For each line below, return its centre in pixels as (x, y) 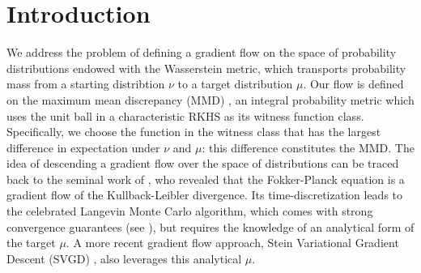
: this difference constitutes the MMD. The (308, 147)
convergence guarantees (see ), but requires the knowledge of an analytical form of (210, 226)
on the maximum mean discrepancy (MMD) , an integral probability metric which (210, 99)
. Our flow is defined (353, 84)
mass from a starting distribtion (86, 84)
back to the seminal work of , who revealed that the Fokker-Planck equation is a (206, 179)
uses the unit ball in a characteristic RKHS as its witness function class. (185, 115)
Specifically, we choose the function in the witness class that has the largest (194, 132)
